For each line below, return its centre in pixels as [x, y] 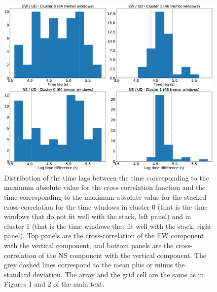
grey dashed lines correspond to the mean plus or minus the [94, 265]
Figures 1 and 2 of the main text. [54, 284]
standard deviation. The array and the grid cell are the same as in [104, 274]
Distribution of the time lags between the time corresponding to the [107, 177]
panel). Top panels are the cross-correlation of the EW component [104, 236]
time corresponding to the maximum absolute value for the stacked [105, 197]
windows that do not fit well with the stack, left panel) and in [98, 216]
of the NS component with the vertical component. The [123, 255]
